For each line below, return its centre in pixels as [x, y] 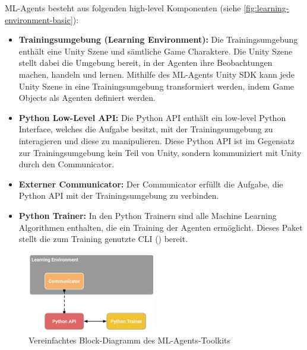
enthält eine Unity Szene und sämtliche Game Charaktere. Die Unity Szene [156, 51]
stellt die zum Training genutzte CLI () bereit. [103, 239]
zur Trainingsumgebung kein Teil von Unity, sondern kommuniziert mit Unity [160, 152]
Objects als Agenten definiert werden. [87, 98]
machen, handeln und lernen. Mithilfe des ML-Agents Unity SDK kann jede [156, 74]
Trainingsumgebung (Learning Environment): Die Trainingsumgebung [158, 39]
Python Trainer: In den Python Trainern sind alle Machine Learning [148, 215]
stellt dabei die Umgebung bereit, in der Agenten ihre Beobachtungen [145, 63]
